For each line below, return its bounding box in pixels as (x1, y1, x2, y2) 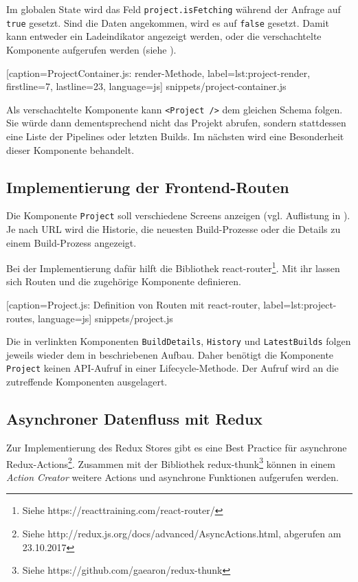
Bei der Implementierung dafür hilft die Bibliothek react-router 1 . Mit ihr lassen (6, 259, 340, 275)
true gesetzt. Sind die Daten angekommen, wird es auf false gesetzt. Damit (6, 15, 329, 30)
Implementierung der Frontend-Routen (6, 176, 289, 197)
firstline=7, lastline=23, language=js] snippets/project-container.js (6, 79, 287, 93)
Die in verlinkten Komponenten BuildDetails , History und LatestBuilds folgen (6, 334, 351, 348)
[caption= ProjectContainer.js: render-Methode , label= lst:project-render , (6, 65, 311, 80)
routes (6, 311, 32, 325)
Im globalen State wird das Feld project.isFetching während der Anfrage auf (6, 2, 341, 16)
